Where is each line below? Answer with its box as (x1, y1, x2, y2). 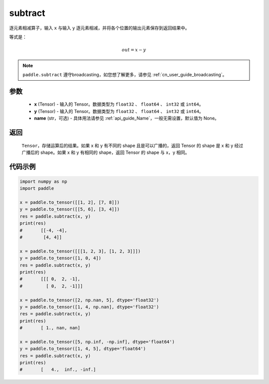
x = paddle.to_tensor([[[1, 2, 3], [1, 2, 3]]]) (19, 248, 141, 254)
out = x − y (122, 47, 146, 53)
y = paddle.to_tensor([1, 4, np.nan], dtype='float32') (19, 304, 159, 310)
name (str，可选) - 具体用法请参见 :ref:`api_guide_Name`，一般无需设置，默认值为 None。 (34, 115, 219, 122)
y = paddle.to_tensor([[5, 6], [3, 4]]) (19, 207, 120, 212)
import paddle (19, 186, 54, 191)
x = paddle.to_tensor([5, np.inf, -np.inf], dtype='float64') (19, 339, 175, 345)
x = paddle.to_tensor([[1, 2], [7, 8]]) (19, 200, 120, 205)
